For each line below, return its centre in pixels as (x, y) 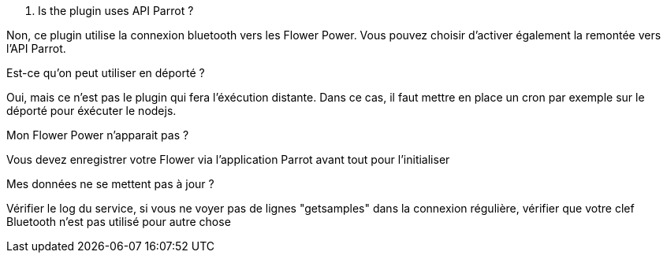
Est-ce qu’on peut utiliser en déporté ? (106, 73)
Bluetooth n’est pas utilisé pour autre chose (119, 222)
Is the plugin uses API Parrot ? (116, 11)
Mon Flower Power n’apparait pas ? (98, 135)
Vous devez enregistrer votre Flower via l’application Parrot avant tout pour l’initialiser (228, 159)
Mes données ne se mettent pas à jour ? (110, 184)
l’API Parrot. (36, 48)
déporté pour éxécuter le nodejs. (91, 111)
